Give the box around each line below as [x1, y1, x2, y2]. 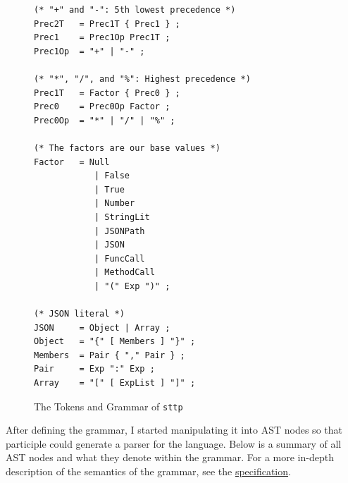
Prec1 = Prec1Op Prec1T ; [34, 32, 170, 43]
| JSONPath [94, 226, 145, 236]
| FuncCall [94, 253, 145, 264]
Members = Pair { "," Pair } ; [34, 350, 185, 360]
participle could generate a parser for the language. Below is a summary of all [6, 436, 342, 451]
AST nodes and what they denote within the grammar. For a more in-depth [6, 450, 334, 465]
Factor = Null [34, 157, 110, 167]
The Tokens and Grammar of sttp [34, 398, 183, 413]
